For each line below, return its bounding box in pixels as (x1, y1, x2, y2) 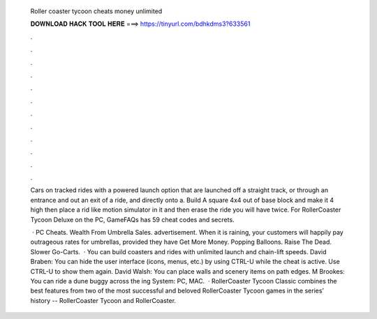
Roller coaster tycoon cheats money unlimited (30, 7, 163, 15)
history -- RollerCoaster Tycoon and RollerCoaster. (30, 296, 177, 304)
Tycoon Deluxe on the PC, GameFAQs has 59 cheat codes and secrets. (30, 215, 235, 224)
